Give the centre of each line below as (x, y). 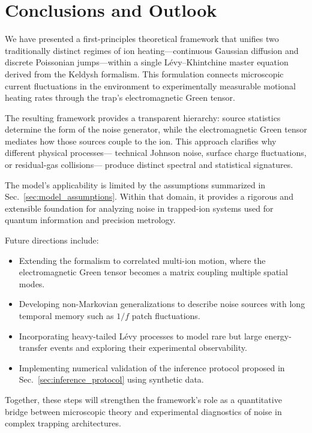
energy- (278, 336)
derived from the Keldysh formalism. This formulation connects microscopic (144, 73)
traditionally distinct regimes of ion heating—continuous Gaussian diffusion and (152, 50)
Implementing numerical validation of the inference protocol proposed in (152, 367)
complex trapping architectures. (63, 423)
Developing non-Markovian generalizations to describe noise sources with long (162, 304)
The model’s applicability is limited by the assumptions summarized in (135, 184)
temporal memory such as (66, 315)
